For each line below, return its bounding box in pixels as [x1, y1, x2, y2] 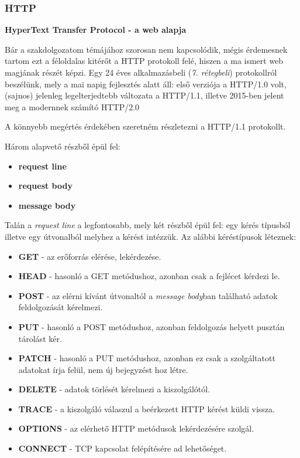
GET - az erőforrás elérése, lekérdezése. [18, 250, 161, 262]
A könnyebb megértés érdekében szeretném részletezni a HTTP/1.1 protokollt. [5, 120, 286, 133]
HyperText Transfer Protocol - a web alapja [5, 23, 187, 36]
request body [18, 179, 73, 192]
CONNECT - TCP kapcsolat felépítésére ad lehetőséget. [18, 442, 227, 454]
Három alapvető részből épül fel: [5, 140, 120, 152]
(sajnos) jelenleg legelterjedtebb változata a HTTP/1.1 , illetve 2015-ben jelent [5, 89, 284, 101]
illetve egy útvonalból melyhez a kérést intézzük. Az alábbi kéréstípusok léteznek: [5, 230, 296, 242]
